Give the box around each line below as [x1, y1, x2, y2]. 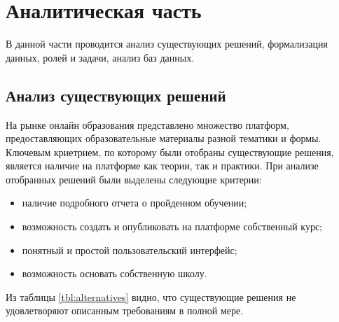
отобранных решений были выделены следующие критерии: [6, 171, 262, 186]
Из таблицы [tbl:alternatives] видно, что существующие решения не [6, 289, 296, 304]
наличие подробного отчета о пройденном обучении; [22, 195, 247, 210]
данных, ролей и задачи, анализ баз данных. [6, 50, 195, 64]
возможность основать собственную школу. [22, 266, 207, 281]
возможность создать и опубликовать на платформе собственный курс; [22, 219, 323, 234]
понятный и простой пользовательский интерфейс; [22, 242, 237, 257]
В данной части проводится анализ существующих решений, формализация [6, 36, 328, 51]
